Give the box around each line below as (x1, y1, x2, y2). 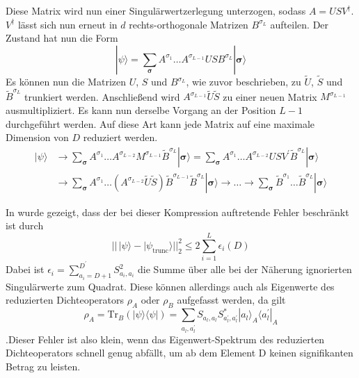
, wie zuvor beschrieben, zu (186, 74, 301, 88)
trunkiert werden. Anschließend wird (24, 89, 180, 104)
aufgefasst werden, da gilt (177, 293, 286, 307)
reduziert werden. (83, 130, 158, 145)
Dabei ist (6, 262, 45, 277)
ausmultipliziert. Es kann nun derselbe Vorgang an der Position (6, 102, 276, 117)
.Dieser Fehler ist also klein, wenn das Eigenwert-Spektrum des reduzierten (6, 331, 325, 346)
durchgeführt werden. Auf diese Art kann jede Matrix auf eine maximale (6, 116, 315, 131)
